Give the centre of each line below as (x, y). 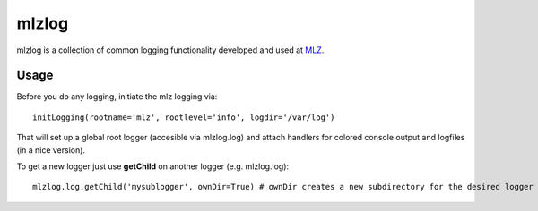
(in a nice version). (51, 150)
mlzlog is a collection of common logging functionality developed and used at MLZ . (170, 50)
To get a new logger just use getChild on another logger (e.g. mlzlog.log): (153, 166)
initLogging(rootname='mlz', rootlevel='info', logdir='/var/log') (184, 117)
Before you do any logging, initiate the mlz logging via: (117, 97)
